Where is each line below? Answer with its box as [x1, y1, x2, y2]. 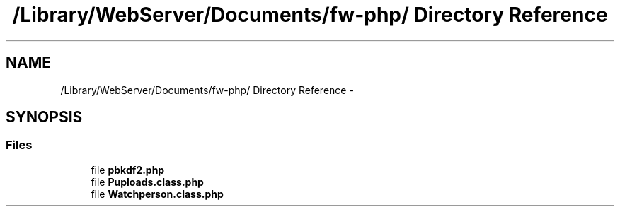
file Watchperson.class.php [91, 187, 224, 200]
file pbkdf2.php [91, 163, 165, 176]
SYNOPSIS [6, 108, 83, 126]
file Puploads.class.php [91, 175, 204, 188]
